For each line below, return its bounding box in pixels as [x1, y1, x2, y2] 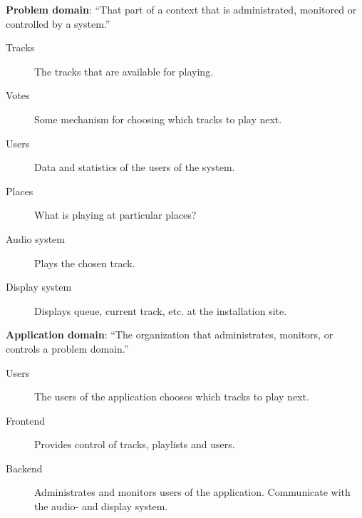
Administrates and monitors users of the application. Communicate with [34, 485, 351, 499]
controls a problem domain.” [6, 341, 129, 356]
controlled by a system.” [6, 16, 110, 31]
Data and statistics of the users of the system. [34, 160, 235, 175]
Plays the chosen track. [34, 255, 135, 270]
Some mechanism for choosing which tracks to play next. [34, 111, 282, 126]
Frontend [6, 413, 46, 428]
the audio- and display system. [34, 499, 168, 514]
